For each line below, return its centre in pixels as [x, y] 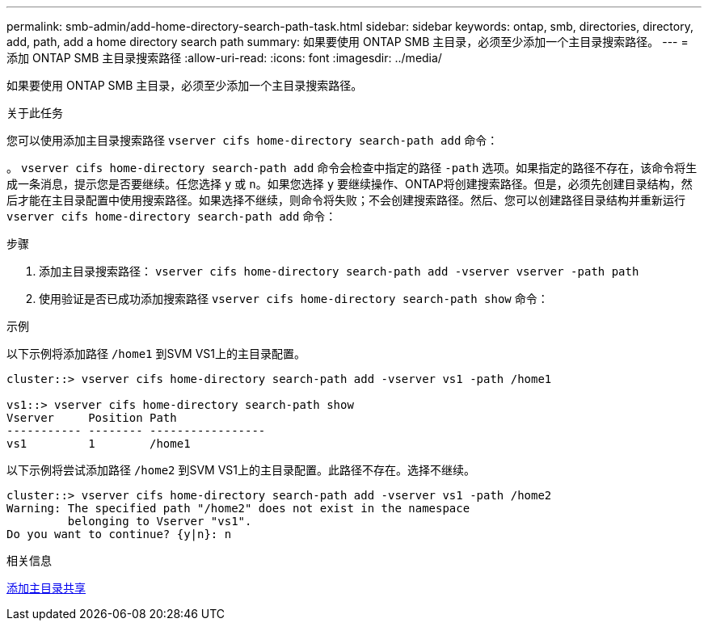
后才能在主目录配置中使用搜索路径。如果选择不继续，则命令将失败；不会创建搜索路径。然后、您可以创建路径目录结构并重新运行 [346, 200]
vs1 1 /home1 [99, 444]
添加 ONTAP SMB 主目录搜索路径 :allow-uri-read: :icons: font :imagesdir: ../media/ [224, 58]
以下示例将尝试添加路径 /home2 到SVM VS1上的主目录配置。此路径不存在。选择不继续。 [241, 470]
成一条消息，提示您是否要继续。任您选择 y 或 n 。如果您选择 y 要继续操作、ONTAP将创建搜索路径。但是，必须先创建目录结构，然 [350, 184]
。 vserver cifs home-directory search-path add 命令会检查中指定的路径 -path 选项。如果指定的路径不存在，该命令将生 [352, 168]
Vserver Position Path [92, 418]
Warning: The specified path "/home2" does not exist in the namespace [238, 508]
